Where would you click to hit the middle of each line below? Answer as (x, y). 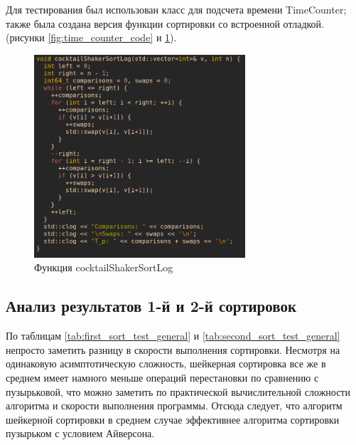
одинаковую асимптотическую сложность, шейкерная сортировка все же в (166, 363)
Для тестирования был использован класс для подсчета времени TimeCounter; (176, 9)
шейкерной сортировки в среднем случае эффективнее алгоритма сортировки (173, 419)
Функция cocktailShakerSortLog (104, 267)
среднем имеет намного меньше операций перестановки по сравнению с (162, 377)
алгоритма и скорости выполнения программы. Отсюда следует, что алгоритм (174, 405)
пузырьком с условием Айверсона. (80, 433)
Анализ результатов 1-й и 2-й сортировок (151, 306)
